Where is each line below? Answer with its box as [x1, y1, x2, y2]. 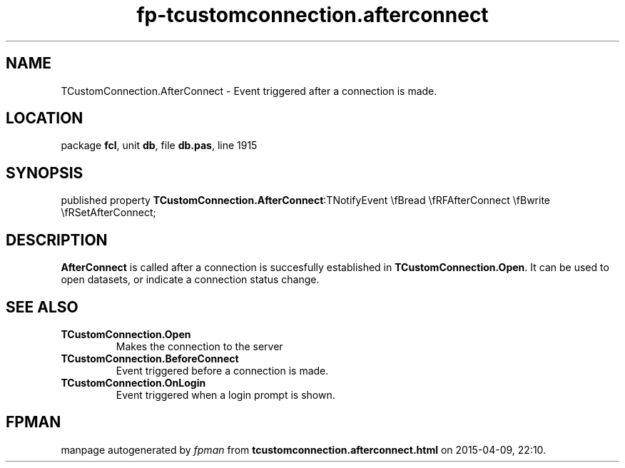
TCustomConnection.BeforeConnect [61, 352, 239, 365]
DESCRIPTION [6, 230, 108, 249]
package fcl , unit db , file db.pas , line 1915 [61, 139, 258, 152]
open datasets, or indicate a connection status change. [61, 273, 320, 286]
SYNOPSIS [6, 163, 83, 182]
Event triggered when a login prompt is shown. [116, 388, 335, 401]
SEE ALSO [6, 297, 78, 316]
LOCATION [6, 109, 83, 128]
